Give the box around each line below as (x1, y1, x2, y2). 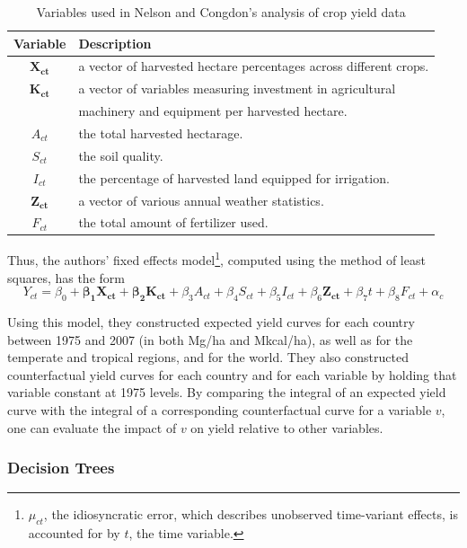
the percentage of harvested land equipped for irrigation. (78, 168, 390, 187)
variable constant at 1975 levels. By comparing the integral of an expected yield (7, 383, 446, 402)
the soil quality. (78, 146, 163, 164)
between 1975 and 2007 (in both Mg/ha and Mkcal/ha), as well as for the (7, 330, 413, 349)
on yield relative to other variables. (190, 418, 383, 437)
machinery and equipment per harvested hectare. (78, 102, 348, 120)
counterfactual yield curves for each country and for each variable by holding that (7, 365, 457, 384)
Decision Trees (7, 456, 115, 479)
